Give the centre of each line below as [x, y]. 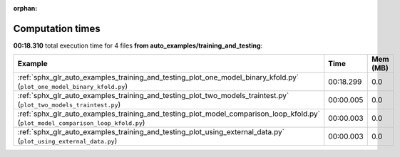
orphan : [25, 8]
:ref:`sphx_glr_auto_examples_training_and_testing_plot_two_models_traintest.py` [153, 96]
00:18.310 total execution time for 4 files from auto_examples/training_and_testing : [138, 45]
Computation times [57, 28]
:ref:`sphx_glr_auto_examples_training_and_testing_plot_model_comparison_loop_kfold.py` [169, 114]
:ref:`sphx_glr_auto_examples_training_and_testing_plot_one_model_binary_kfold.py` [158, 77]
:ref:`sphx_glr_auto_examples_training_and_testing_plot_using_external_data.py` [151, 132]
